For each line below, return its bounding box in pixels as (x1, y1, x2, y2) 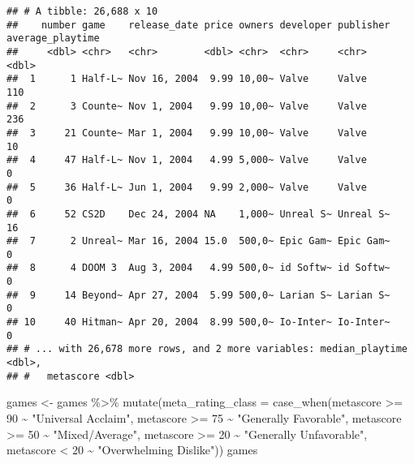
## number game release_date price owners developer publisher (6, 19, 390, 31)
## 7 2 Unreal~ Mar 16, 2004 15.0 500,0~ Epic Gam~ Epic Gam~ (6, 235, 390, 247)
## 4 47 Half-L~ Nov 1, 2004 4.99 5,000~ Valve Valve (6, 154, 367, 166)
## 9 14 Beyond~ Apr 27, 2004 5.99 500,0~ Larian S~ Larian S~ (6, 289, 390, 301)
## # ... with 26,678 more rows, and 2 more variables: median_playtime (6, 343, 408, 355)
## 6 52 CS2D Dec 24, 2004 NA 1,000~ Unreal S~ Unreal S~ (6, 208, 390, 220)
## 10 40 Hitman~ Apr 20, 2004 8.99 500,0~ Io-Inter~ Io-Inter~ (6, 316, 390, 329)
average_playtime (6, 32, 100, 45)
